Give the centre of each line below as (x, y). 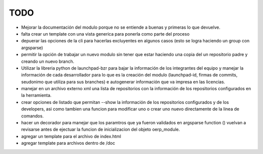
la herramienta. (36, 96)
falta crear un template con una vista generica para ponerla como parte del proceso (105, 34)
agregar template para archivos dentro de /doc (68, 143)
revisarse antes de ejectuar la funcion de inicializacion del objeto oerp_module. (101, 130)
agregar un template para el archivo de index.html (71, 136)
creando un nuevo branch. (48, 61)
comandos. (32, 116)
